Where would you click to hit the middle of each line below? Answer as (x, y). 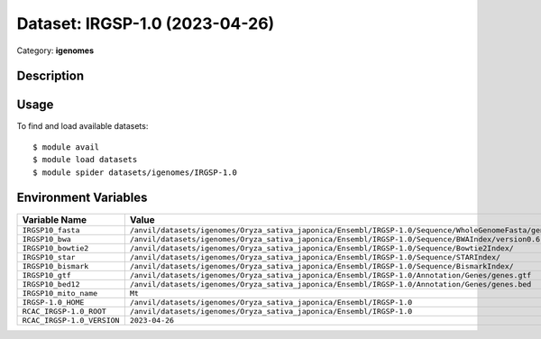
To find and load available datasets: (83, 126)
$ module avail (66, 147)
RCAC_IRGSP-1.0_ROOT (64, 311)
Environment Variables (82, 198)
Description (50, 76)
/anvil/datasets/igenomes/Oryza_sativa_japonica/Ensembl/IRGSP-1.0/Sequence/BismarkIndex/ (321, 266)
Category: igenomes (55, 50)
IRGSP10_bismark (55, 266)
